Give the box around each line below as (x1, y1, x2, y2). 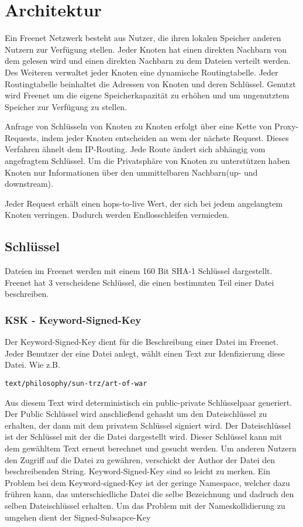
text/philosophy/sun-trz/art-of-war (5, 379, 147, 388)
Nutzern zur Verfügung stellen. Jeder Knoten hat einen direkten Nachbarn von (5, 43, 287, 55)
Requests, (5, 131, 39, 143)
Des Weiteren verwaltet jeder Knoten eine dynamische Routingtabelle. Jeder (5, 66, 278, 78)
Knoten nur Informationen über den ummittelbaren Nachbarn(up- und (5, 166, 258, 178)
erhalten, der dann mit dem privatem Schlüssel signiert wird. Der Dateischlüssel (5, 419, 291, 431)
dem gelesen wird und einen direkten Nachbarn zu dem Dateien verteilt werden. (5, 54, 291, 67)
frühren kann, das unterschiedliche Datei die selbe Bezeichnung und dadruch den (5, 488, 294, 500)
